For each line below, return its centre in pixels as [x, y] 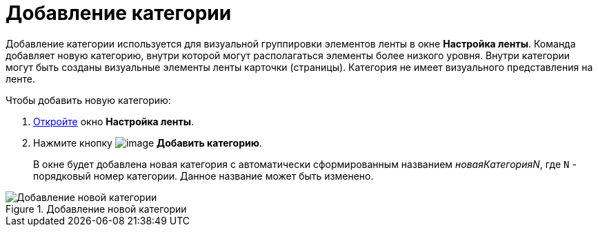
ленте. [20, 78]
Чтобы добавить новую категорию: [88, 100]
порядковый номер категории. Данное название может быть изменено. [203, 176]
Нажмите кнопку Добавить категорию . [148, 143]
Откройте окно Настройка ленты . [114, 121]
